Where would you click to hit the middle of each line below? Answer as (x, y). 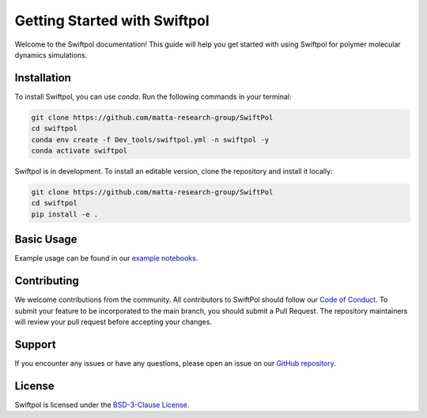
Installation (43, 78)
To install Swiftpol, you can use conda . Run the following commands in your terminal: (153, 96)
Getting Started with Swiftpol (112, 21)
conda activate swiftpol (79, 151)
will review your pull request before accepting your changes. (113, 322)
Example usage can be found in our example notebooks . (106, 258)
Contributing (47, 281)
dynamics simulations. (51, 55)
